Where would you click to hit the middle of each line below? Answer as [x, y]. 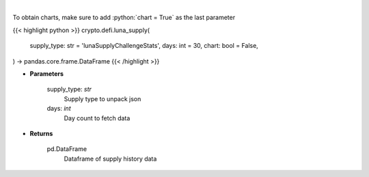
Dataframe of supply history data [110, 159]
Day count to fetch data [97, 118]
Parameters [47, 73]
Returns [41, 133]
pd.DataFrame [67, 149]
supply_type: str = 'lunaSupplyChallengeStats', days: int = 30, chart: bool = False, [144, 46]
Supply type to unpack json [102, 98]
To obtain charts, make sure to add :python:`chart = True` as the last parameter [124, 18]
